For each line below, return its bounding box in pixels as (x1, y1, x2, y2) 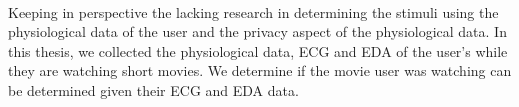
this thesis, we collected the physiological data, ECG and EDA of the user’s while (8, 40, 508, 61)
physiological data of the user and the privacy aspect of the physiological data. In (8, 21, 507, 42)
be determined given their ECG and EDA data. (8, 79, 299, 100)
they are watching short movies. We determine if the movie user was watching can (8, 60, 512, 81)
